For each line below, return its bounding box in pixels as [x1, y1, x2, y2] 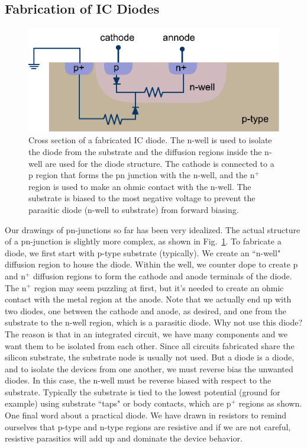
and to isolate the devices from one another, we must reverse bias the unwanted [5, 362, 293, 375]
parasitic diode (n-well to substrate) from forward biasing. [28, 203, 239, 215]
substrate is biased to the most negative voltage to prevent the [28, 192, 256, 204]
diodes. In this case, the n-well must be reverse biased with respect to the [5, 374, 272, 386]
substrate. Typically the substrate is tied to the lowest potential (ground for [5, 385, 280, 398]
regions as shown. [238, 397, 302, 410]
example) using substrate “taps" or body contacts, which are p [5, 397, 231, 410]
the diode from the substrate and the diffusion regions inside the [28, 146, 262, 157]
